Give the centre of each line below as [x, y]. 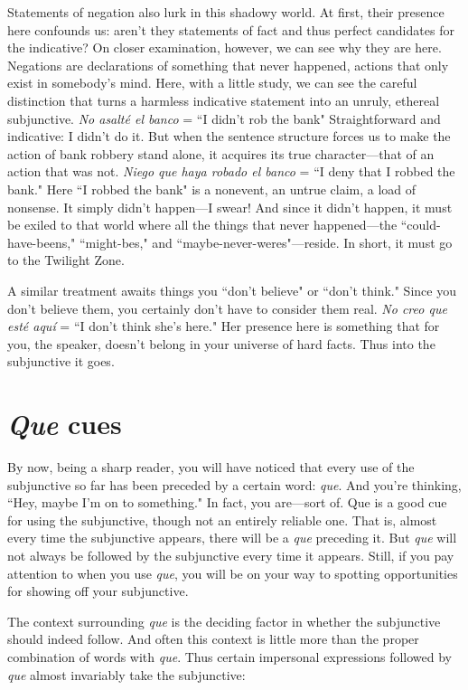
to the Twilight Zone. [66, 260]
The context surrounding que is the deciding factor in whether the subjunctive [224, 621]
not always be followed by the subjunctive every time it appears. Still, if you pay [231, 555]
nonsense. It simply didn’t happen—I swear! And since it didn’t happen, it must [230, 207]
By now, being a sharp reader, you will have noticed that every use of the [211, 467]
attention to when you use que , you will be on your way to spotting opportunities [233, 573]
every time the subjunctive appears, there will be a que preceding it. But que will [232, 538]
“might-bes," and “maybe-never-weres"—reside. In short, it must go [266, 242]
